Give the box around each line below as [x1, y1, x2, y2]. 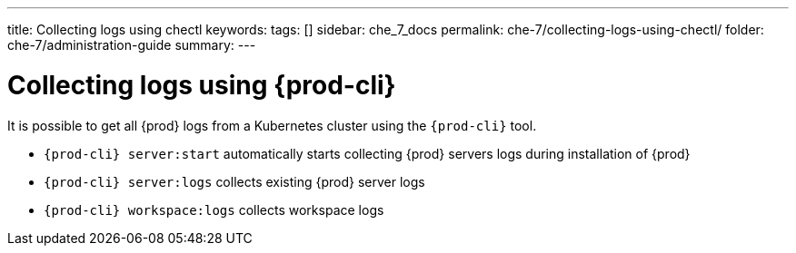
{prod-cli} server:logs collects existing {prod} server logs [44, 173, 425, 190]
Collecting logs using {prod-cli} [7, 69, 396, 101]
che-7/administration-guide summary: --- [7, 37, 256, 53]
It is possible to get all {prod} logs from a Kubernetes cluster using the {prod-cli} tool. [7, 117, 537, 133]
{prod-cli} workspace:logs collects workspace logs [44, 201, 384, 218]
